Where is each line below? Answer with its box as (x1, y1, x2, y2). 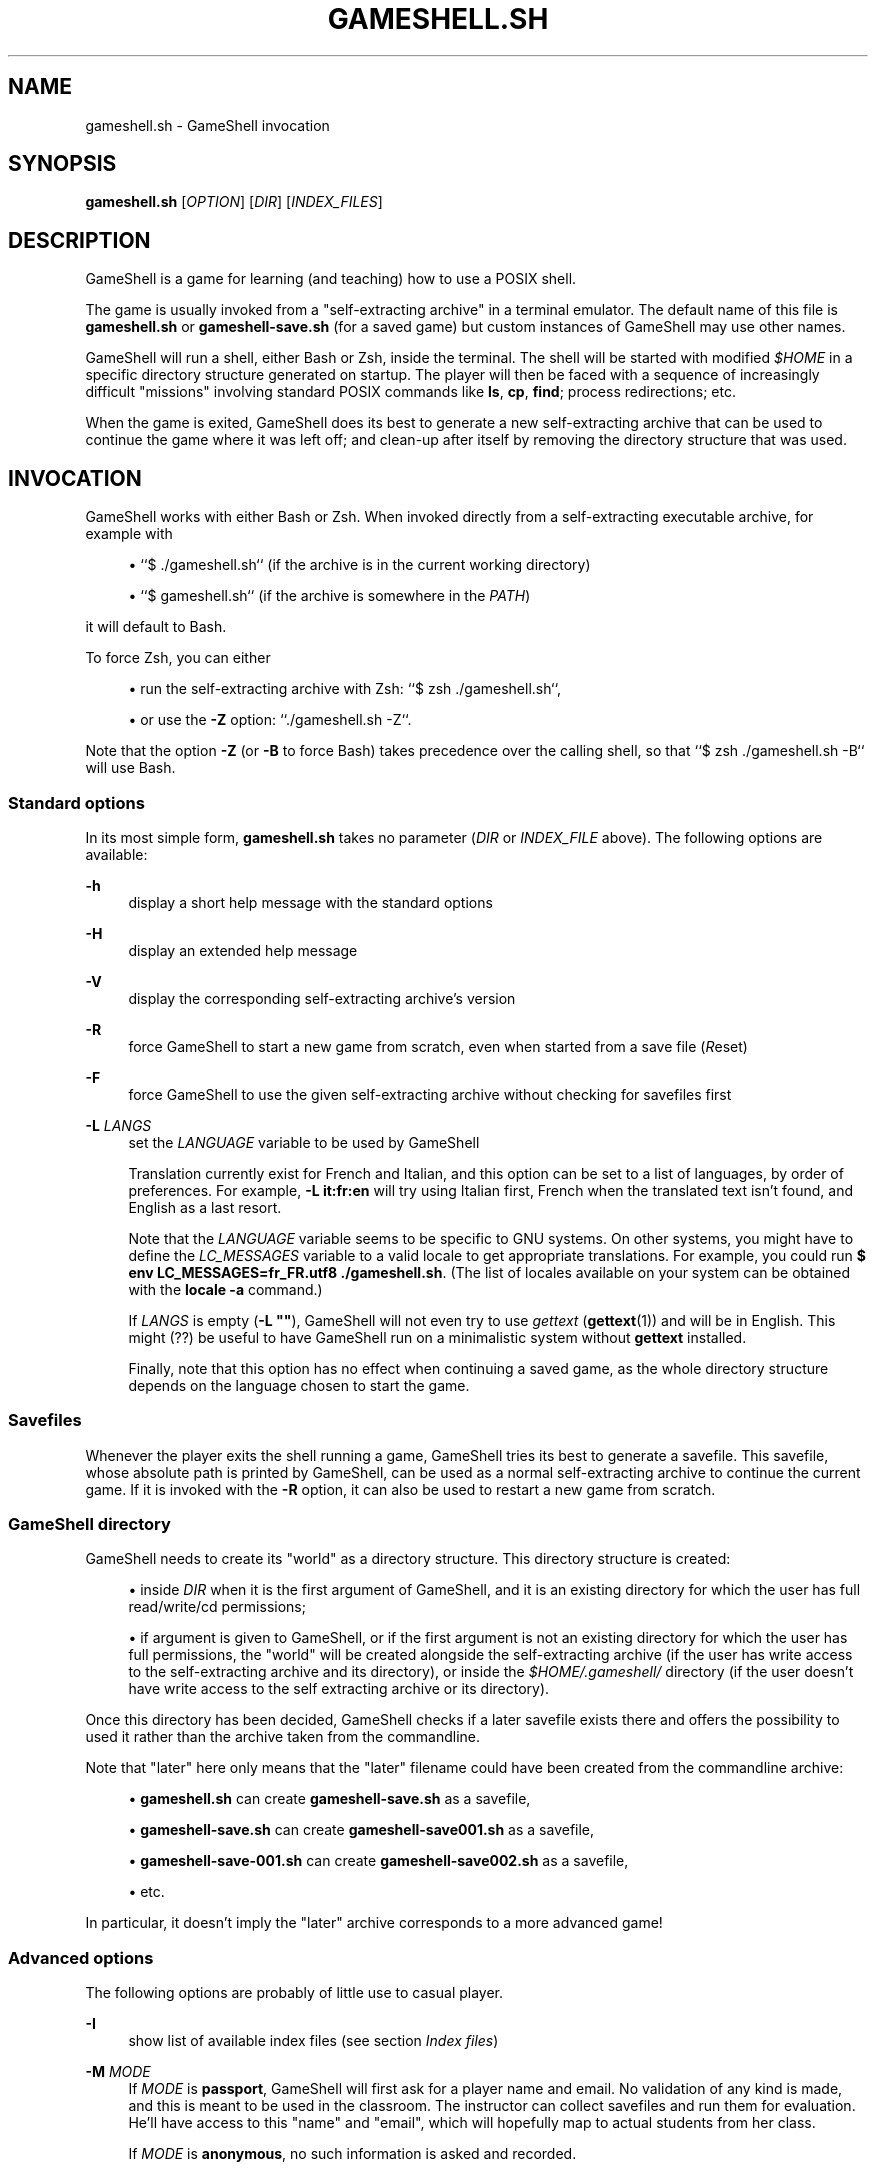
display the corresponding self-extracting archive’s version (128, 989, 516, 1007)
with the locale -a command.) (128, 1280, 323, 1298)
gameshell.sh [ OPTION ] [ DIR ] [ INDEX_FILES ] (85, 193, 383, 211)
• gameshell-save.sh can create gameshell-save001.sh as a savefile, (128, 1821, 595, 1839)
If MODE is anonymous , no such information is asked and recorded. (128, 2145, 577, 2163)
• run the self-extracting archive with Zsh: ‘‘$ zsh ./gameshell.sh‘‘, (128, 680, 562, 698)
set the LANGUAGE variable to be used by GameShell (128, 1133, 480, 1151)
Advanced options (8, 1947, 154, 1968)
